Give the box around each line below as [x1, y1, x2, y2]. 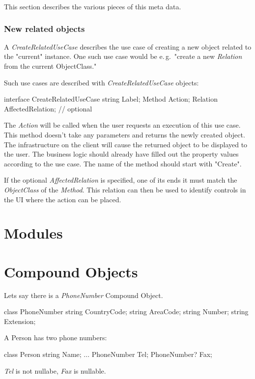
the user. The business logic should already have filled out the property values [4, 149, 239, 159]
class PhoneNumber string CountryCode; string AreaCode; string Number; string [4, 306, 249, 317]
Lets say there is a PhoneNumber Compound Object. [4, 290, 163, 300]
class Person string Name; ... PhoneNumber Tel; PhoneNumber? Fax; [4, 349, 212, 359]
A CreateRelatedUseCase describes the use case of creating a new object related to [4, 41, 252, 52]
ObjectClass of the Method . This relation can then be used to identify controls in [4, 184, 246, 194]
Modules [4, 223, 63, 243]
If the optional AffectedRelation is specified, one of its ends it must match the [4, 175, 237, 185]
